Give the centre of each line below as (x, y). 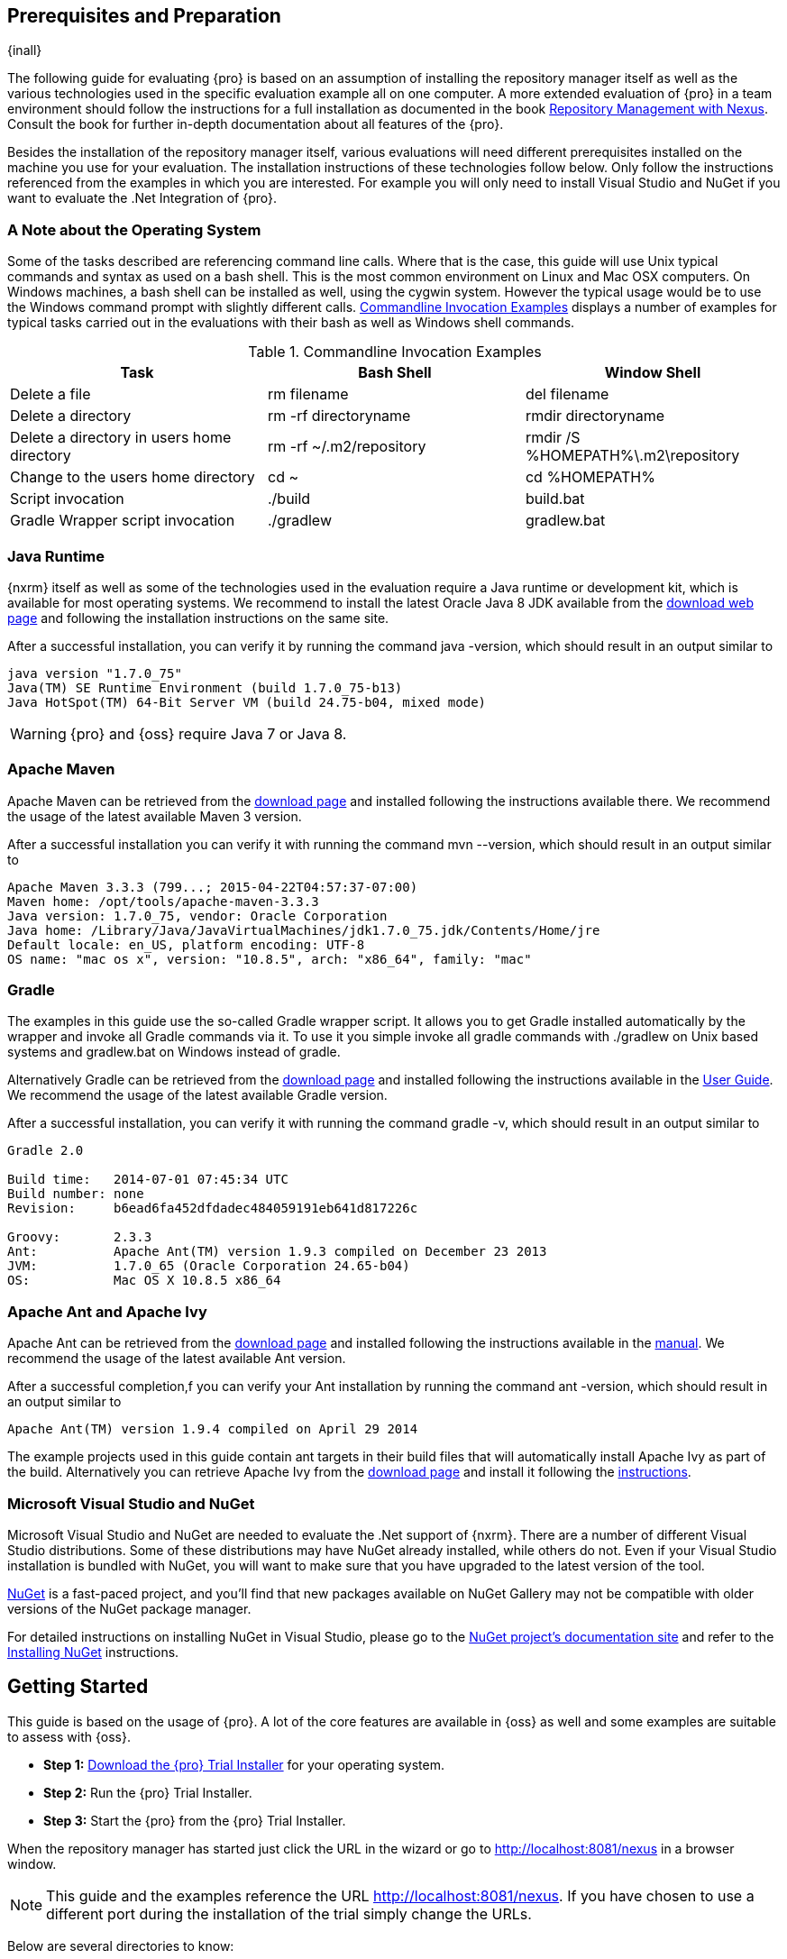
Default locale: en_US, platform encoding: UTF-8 (186, 944)
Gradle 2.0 (46, 1151)
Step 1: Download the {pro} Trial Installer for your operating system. (244, 1764)
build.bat (555, 499)
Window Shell (653, 373)
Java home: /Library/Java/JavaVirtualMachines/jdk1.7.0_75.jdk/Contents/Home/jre (304, 930)
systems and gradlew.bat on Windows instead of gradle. (174, 1052)
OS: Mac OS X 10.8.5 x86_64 (144, 1281)
